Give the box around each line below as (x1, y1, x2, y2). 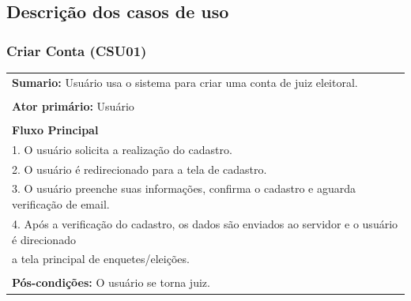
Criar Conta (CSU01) (6, 40, 147, 60)
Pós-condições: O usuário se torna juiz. (12, 274, 210, 291)
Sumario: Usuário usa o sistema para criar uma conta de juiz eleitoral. (12, 73, 358, 90)
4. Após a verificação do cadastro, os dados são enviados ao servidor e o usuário (12, 215, 398, 231)
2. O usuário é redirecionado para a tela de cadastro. (12, 160, 267, 177)
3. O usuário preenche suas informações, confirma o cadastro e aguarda (12, 180, 356, 197)
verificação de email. (12, 196, 110, 213)
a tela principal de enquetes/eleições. (12, 250, 190, 267)
